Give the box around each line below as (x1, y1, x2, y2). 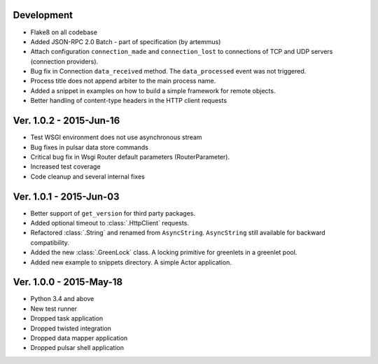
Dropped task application (30, 314, 104, 323)
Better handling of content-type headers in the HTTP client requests (30, 97, 227, 105)
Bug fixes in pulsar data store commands (30, 143, 148, 151)
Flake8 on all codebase (30, 28, 98, 36)
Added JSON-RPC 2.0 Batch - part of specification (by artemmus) (30, 37, 221, 45)
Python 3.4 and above (30, 295, 94, 303)
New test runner (30, 304, 77, 313)
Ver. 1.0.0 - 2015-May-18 (13, 276, 122, 288)
